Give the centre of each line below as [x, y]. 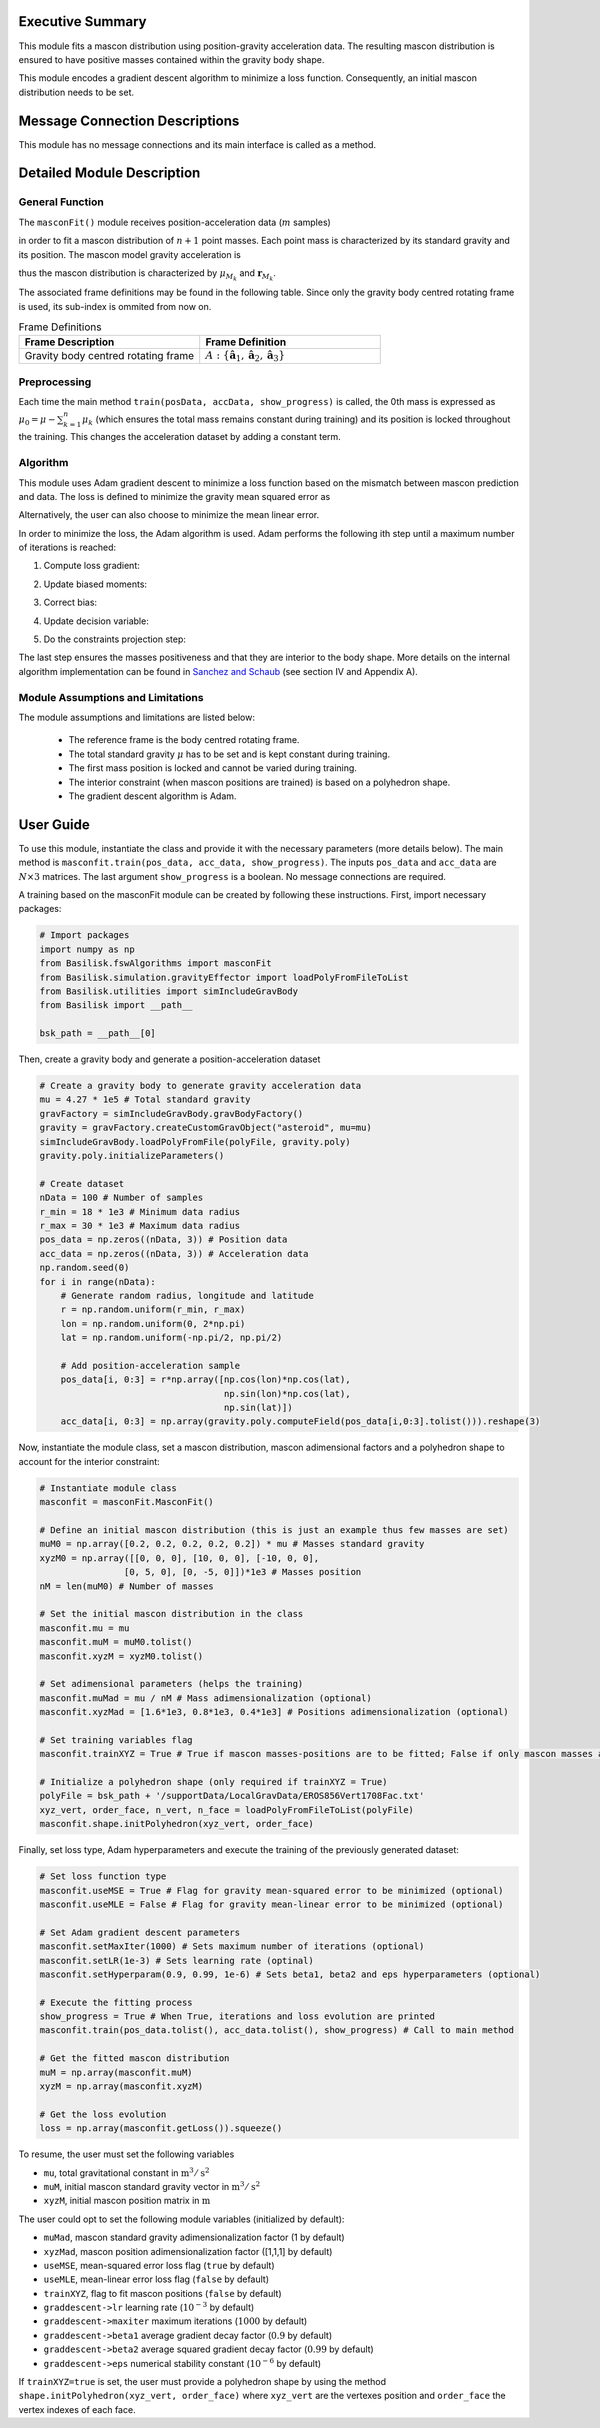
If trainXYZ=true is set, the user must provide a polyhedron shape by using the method [202, 2382]
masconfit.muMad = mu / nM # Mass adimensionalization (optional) [205, 1698]
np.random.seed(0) [84, 1268]
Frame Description [69, 342]
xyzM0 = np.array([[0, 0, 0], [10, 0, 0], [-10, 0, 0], [179, 1558]
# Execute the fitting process [116, 2002]
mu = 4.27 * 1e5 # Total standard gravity [145, 1099]
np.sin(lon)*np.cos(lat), [287, 1393]
